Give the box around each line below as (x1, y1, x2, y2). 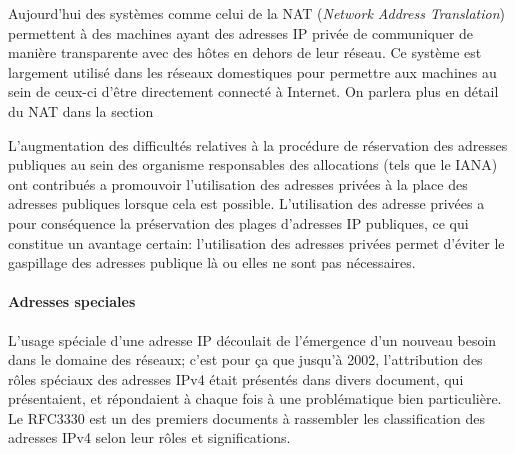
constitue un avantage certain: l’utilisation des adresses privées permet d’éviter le (8, 232, 505, 253)
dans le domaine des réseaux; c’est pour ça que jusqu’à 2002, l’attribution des (8, 349, 483, 370)
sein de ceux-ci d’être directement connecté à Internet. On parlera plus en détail (8, 81, 499, 102)
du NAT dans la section (8, 100, 154, 121)
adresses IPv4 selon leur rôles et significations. (8, 427, 291, 448)
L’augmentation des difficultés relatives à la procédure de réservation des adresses (8, 134, 508, 155)
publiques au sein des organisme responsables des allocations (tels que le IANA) (8, 154, 498, 175)
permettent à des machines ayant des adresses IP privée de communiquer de (8, 22, 474, 43)
